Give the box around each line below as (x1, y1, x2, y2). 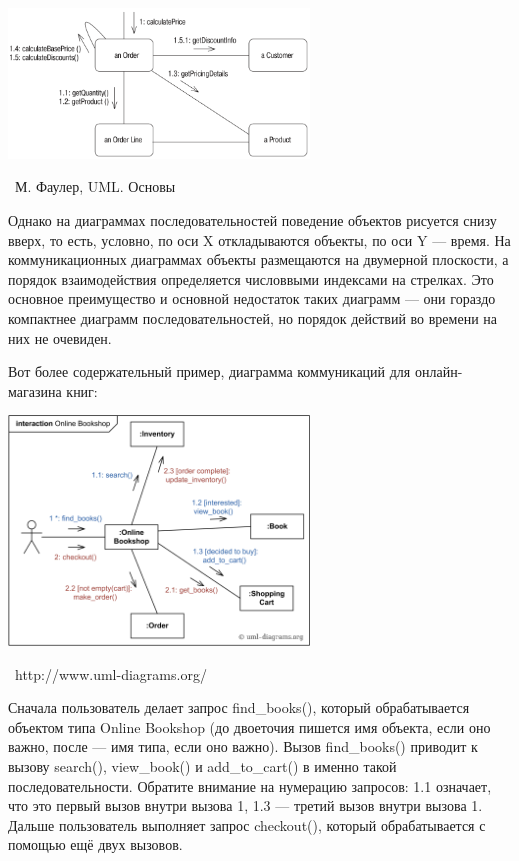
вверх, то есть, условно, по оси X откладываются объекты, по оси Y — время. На (8, 229, 511, 250)
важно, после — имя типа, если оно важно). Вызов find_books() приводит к (8, 736, 478, 757)
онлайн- (414, 361, 463, 382)
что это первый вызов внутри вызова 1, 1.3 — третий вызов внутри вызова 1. (8, 795, 483, 816)
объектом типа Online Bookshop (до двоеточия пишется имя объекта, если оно (8, 716, 491, 737)
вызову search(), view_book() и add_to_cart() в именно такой (8, 756, 397, 777)
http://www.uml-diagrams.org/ (14, 663, 207, 684)
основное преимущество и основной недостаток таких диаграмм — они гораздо (8, 288, 496, 309)
